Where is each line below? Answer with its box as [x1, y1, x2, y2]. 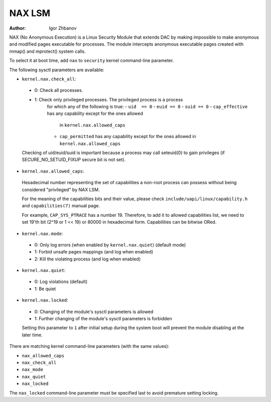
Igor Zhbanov [49, 25, 77, 31]
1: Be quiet [34, 286, 56, 292]
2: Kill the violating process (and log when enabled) [34, 256, 141, 262]
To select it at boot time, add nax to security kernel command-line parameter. [9, 58, 174, 64]
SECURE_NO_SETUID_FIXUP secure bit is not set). [22, 157, 125, 163]
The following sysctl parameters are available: [9, 67, 105, 73]
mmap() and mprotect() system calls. [9, 48, 86, 54]
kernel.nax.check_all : [22, 76, 76, 82]
